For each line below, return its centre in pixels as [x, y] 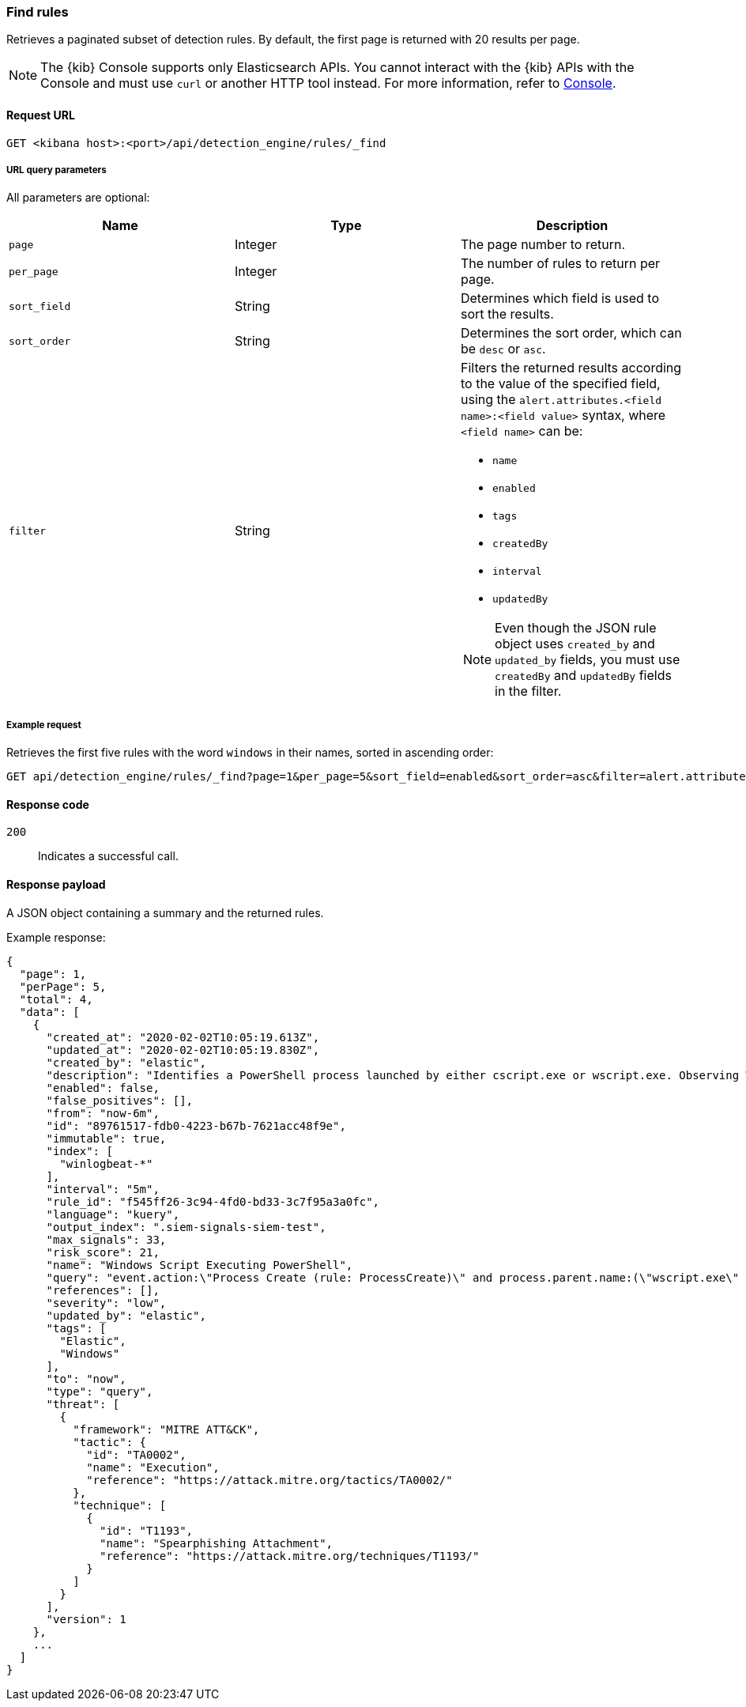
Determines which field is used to [559, 298]
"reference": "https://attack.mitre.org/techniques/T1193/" [290, 1556]
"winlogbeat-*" [106, 1163]
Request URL [41, 115]
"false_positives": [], [120, 1100]
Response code [48, 804]
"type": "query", [100, 1391]
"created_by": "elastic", [126, 1062]
